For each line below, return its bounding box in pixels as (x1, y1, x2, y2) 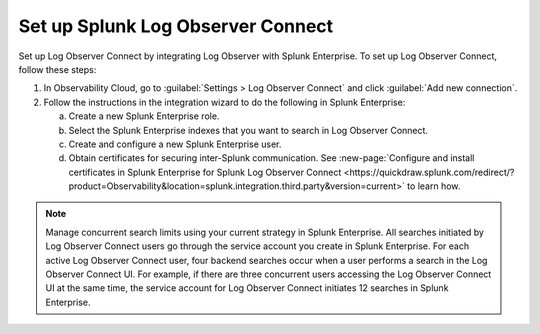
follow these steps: (18, 63, 97, 75)
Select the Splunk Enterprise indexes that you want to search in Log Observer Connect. (68, 124, 429, 136)
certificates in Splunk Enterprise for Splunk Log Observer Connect (68, 166, 342, 178)
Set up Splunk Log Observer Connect (18, 15, 334, 37)
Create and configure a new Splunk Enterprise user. (68, 138, 282, 150)
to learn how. (406, 180, 461, 192)
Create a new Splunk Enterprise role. (68, 110, 220, 122)
